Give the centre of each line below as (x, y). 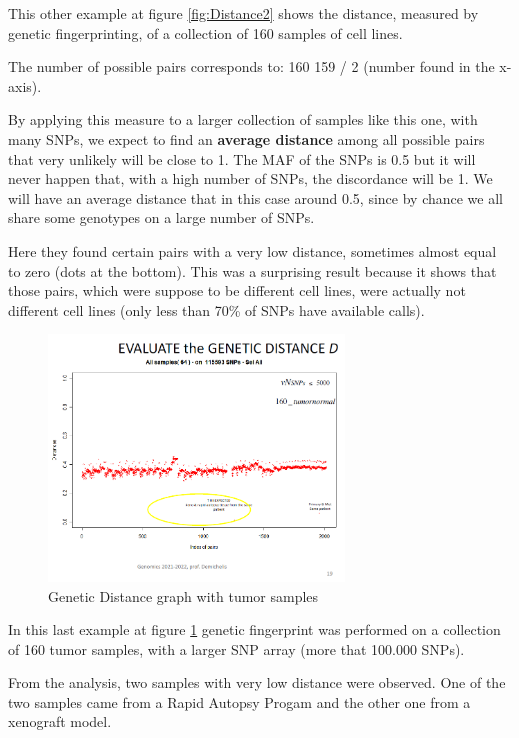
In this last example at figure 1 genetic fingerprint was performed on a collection (254, 629)
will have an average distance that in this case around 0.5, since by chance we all (255, 197)
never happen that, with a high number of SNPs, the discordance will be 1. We (250, 178)
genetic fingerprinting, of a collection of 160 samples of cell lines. (205, 32)
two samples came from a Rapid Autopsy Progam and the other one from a (239, 701)
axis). (25, 85)
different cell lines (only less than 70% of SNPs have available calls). (216, 309)
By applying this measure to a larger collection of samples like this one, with (243, 119)
